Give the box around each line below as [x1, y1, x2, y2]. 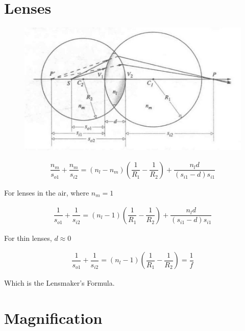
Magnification [4, 307, 103, 328]
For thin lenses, [4, 232, 52, 243]
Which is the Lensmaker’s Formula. [4, 278, 115, 288]
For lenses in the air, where [4, 187, 89, 198]
